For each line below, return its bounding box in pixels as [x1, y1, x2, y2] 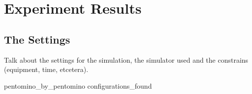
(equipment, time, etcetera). [4, 64, 89, 74]
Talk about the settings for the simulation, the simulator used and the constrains [4, 54, 249, 65]
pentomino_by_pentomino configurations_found [4, 80, 152, 91]
